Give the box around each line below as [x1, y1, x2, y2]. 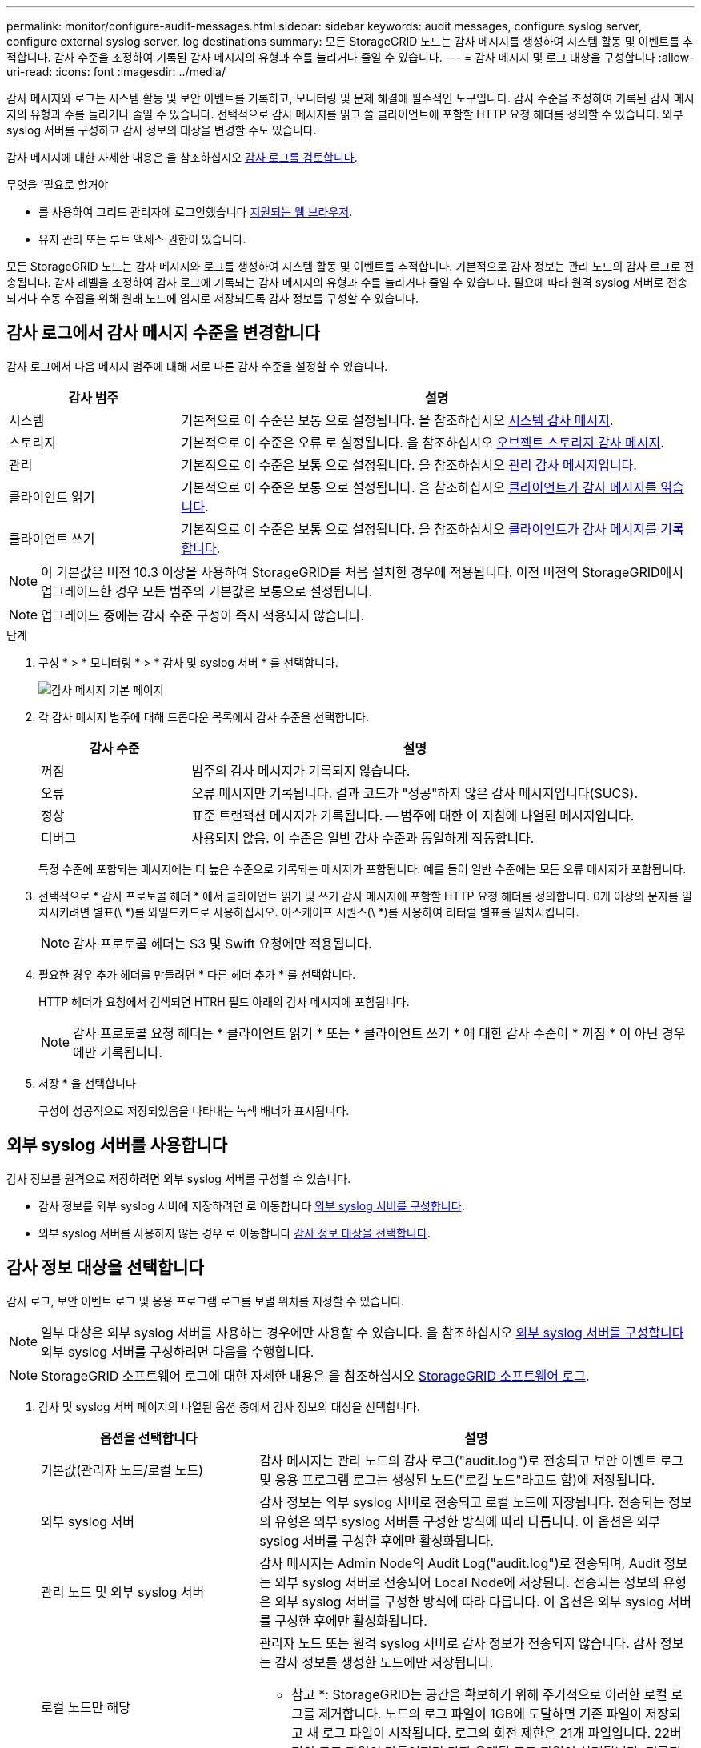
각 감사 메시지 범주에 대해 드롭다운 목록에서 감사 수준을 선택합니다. [38, 709, 369, 724]
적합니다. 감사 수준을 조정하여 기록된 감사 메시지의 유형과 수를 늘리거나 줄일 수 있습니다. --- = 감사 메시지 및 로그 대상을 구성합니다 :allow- [6, 50, 695, 64]
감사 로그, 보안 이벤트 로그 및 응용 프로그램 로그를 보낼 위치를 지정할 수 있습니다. [6, 1293, 405, 1308]
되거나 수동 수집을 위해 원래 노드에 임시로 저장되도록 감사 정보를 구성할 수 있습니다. [6, 291, 419, 305]
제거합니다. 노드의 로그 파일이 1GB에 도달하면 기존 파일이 [318, 1705, 642, 1722]
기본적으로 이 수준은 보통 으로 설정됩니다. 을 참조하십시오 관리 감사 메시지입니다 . [181, 456, 637, 473]
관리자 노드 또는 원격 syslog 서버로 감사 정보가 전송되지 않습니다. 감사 [259, 1634, 657, 1651]
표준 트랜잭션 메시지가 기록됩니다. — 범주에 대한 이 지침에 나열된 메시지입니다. [191, 807, 635, 824]
